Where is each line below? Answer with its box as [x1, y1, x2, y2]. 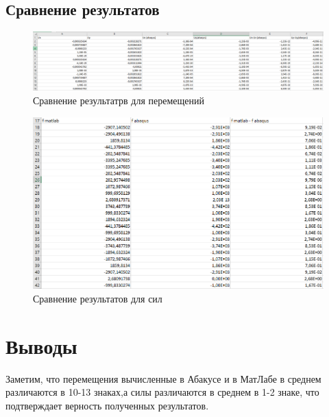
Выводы [5, 331, 77, 359]
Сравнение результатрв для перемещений [33, 93, 204, 107]
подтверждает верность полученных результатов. [5, 398, 209, 412]
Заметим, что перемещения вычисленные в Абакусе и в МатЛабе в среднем [5, 371, 321, 385]
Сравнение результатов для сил [33, 291, 162, 305]
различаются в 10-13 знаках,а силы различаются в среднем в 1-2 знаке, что [5, 385, 319, 399]
